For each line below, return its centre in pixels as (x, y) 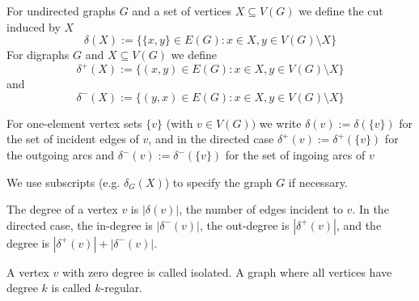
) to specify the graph (218, 182)
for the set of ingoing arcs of (295, 155)
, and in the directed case (211, 139)
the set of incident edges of (73, 139)
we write (280, 123)
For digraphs (38, 55)
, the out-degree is (244, 225)
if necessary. (318, 182)
